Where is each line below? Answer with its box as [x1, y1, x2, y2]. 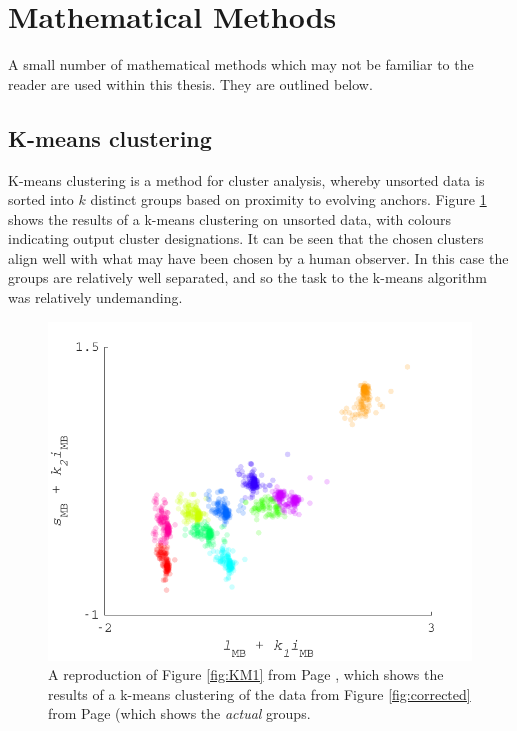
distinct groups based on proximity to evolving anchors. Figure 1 [90, 189, 487, 210]
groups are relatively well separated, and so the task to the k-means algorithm [8, 267, 487, 288]
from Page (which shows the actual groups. [48, 703, 311, 724]
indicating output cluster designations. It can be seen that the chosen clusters [8, 228, 484, 249]
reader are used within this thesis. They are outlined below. [8, 73, 373, 94]
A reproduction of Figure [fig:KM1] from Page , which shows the [48, 664, 444, 685]
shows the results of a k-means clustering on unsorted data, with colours [8, 208, 451, 229]
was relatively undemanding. [8, 287, 183, 308]
